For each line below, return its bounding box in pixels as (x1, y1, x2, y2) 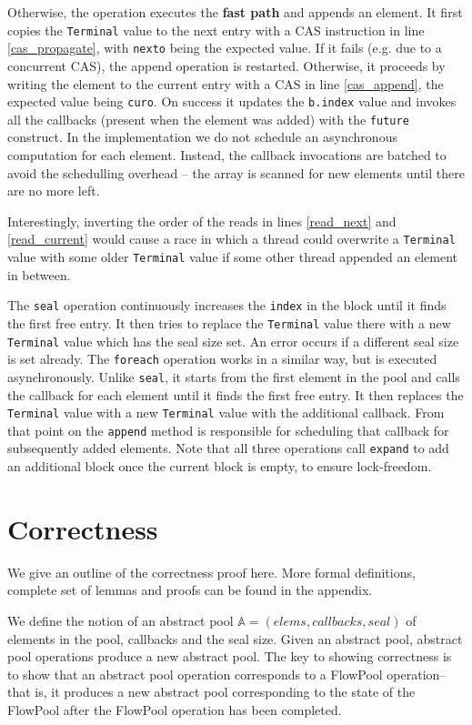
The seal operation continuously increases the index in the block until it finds (7, 296, 447, 315)
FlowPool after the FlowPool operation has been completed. (7, 700, 342, 719)
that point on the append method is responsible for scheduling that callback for (7, 420, 449, 439)
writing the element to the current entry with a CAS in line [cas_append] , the (7, 74, 444, 93)
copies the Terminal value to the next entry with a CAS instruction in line (7, 20, 425, 39)
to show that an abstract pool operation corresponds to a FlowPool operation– (7, 664, 447, 683)
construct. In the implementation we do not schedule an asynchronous (7, 127, 397, 146)
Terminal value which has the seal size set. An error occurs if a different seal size (7, 331, 459, 350)
